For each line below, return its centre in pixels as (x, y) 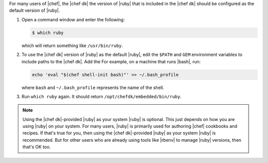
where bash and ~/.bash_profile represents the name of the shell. (93, 87)
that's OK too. (37, 147)
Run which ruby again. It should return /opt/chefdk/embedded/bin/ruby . (101, 96)
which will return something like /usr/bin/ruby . (72, 45)
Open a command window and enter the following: (73, 19)
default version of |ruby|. (35, 10)
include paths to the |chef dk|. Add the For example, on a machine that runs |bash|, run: (111, 61)
